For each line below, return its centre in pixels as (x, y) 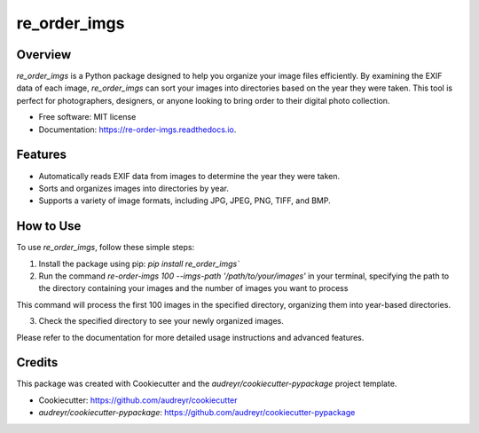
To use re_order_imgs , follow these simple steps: (106, 248)
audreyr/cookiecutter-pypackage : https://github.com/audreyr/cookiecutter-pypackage (197, 413)
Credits (37, 362)
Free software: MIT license (87, 117)
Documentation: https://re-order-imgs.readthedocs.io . (137, 130)
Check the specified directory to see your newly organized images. (161, 321)
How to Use (49, 226)
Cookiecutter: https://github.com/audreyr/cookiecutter (138, 400)
